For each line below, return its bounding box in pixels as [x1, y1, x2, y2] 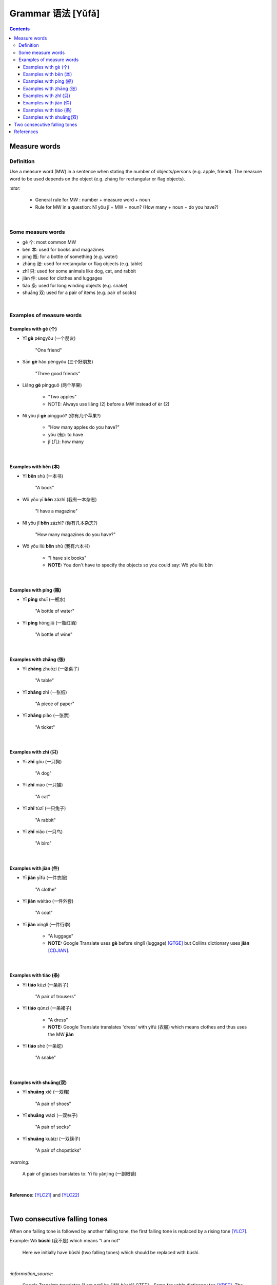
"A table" [35, 677, 54, 684]
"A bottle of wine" [35, 631, 73, 637]
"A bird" [35, 840, 52, 847]
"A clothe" [35, 886, 57, 892]
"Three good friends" [35, 370, 81, 376]
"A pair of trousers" [35, 994, 76, 1000]
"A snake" [35, 1054, 56, 1061]
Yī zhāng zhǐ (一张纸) [22, 689, 67, 695]
